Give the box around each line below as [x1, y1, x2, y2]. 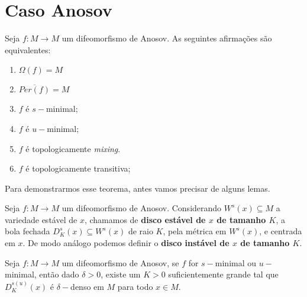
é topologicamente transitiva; [25, 162, 131, 175]
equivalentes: [5, 43, 51, 56]
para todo [117, 280, 153, 292]
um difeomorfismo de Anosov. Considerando [62, 202, 222, 214]
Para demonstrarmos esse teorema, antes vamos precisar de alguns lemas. [5, 182, 270, 194]
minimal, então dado [5, 268, 79, 280]
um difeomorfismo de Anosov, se [62, 256, 179, 269]
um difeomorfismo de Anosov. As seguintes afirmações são [62, 32, 272, 44]
